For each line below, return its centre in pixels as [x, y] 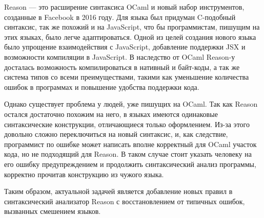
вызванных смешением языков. [53, 211]
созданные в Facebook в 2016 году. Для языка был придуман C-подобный [120, 17]
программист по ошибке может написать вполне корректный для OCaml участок [130, 144]
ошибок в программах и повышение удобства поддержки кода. [102, 87]
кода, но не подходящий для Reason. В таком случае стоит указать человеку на [128, 154]
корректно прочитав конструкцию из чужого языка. [84, 174]
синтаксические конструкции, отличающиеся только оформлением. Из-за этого [127, 124]
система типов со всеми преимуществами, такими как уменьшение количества [127, 77]
